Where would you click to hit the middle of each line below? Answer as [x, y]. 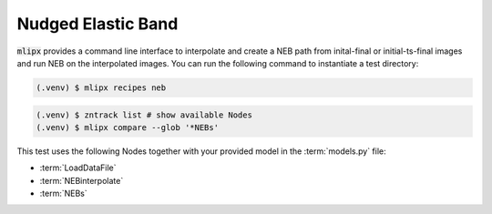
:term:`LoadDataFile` [78, 168]
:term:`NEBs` [63, 194]
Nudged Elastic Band [97, 24]
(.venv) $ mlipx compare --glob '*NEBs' [127, 127]
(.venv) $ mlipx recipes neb [101, 87]
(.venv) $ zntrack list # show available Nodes [144, 115]
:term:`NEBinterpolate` [82, 180]
